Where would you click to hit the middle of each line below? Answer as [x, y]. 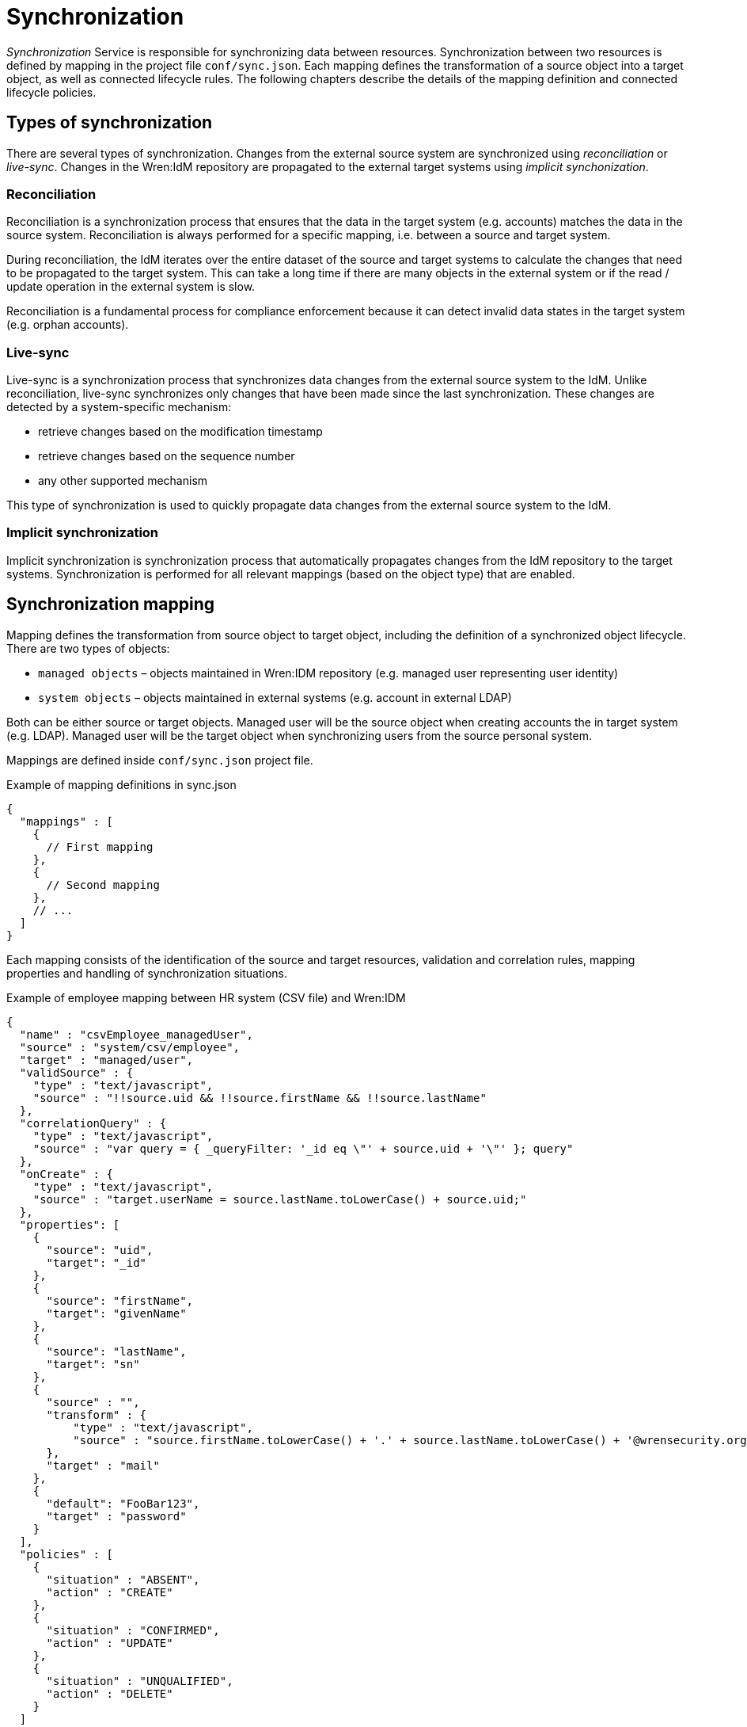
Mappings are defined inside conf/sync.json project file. [160, 760]
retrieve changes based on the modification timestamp [180, 432]
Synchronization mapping [110, 604]
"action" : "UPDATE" [110, 1643]
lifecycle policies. [51, 92]
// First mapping [100, 846]
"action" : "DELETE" [110, 1693]
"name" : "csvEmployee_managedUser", [136, 1034]
